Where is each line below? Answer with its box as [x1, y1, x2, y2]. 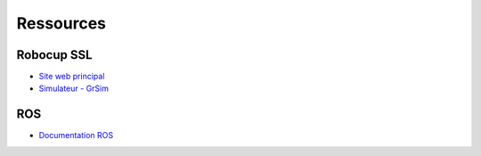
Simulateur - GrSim [38, 83, 109, 94]
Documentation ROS [38, 130, 114, 141]
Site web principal [38, 71, 105, 82]
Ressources [16, 13, 107, 33]
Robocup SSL [16, 47, 93, 62]
